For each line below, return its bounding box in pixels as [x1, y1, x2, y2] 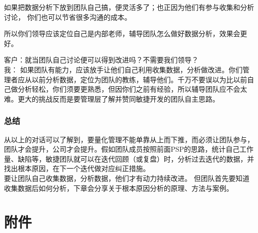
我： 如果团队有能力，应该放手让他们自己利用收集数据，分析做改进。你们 [4, 64, 243, 74]
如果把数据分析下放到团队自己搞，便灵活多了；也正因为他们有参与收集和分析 [4, 2, 254, 12]
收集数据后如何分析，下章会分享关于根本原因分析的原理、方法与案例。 [4, 182, 233, 193]
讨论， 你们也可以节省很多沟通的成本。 [4, 11, 131, 22]
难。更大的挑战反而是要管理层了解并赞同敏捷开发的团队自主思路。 [4, 93, 219, 104]
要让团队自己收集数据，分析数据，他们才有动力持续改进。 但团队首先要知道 [4, 173, 250, 183]
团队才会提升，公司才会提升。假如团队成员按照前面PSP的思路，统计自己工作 [4, 144, 254, 154]
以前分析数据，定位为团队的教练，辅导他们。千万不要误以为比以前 [31, 74, 247, 84]
